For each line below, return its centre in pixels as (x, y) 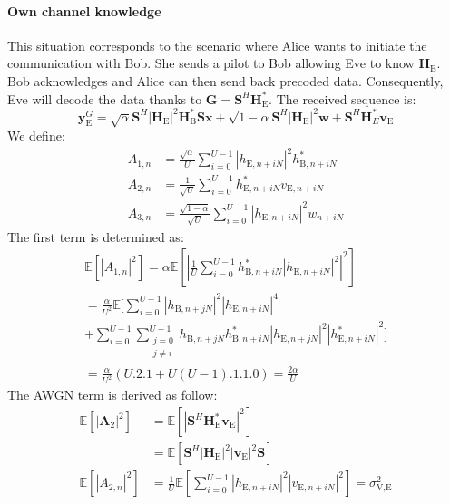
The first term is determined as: (96, 236)
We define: (36, 136)
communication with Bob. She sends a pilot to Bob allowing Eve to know (211, 63)
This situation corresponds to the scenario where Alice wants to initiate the (217, 45)
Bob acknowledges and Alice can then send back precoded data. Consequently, (225, 80)
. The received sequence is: (342, 98)
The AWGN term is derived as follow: (112, 395)
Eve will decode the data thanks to (105, 98)
